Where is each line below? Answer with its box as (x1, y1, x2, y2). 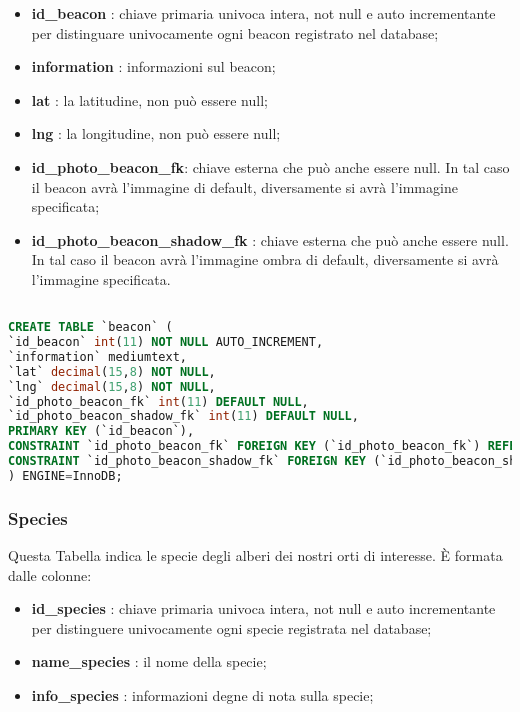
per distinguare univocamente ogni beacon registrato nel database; (31, 22, 439, 43)
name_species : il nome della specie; (31, 651, 267, 672)
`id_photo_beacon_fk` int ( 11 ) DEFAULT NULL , (8, 394, 309, 409)
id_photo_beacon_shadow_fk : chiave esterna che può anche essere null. (31, 229, 509, 250)
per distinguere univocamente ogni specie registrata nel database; (31, 617, 432, 638)
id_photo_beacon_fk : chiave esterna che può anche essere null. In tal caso (31, 156, 510, 177)
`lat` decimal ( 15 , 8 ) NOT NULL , (8, 364, 216, 379)
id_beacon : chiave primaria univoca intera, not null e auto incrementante (31, 3, 496, 23)
